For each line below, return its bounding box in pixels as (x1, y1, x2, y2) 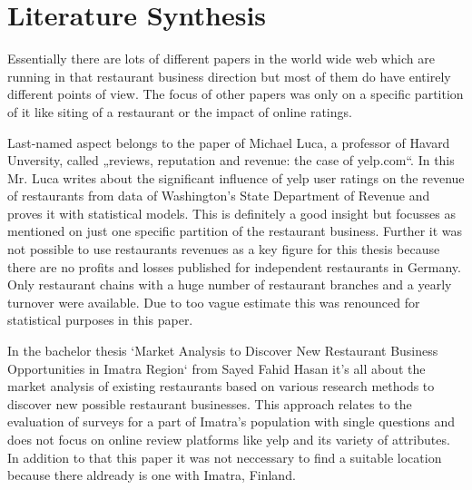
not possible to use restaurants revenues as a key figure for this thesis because (7, 240, 440, 259)
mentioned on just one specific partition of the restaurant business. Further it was (7, 221, 463, 240)
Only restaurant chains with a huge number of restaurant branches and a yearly (7, 275, 452, 294)
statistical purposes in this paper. (7, 310, 193, 329)
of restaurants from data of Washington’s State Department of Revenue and (7, 186, 430, 205)
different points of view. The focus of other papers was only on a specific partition (7, 84, 464, 103)
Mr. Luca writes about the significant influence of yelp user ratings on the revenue (7, 168, 465, 187)
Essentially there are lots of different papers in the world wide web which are (7, 49, 435, 68)
